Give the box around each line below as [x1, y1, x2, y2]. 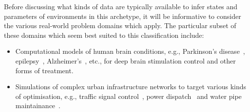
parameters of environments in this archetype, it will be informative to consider [4, 11, 241, 21]
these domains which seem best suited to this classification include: [4, 30, 204, 40]
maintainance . [15, 100, 60, 111]
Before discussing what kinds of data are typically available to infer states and [4, 1, 238, 11]
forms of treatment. [15, 65, 74, 75]
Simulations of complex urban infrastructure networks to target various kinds [15, 81, 246, 92]
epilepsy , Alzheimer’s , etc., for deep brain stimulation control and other [15, 55, 236, 65]
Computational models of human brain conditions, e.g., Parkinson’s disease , [15, 46, 245, 56]
